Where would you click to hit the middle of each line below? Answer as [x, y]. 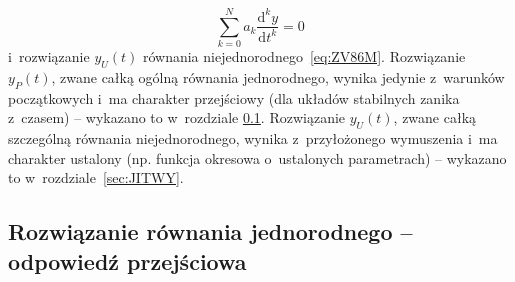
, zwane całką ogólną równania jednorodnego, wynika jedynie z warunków [278, 77]
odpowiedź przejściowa [127, 260]
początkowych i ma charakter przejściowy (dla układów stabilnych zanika [234, 97]
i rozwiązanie [49, 56]
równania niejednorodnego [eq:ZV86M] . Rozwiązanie [304, 56]
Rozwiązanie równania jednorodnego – [210, 231]
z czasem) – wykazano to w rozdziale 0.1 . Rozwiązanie [177, 117]
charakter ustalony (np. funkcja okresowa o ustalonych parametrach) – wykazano [257, 157]
